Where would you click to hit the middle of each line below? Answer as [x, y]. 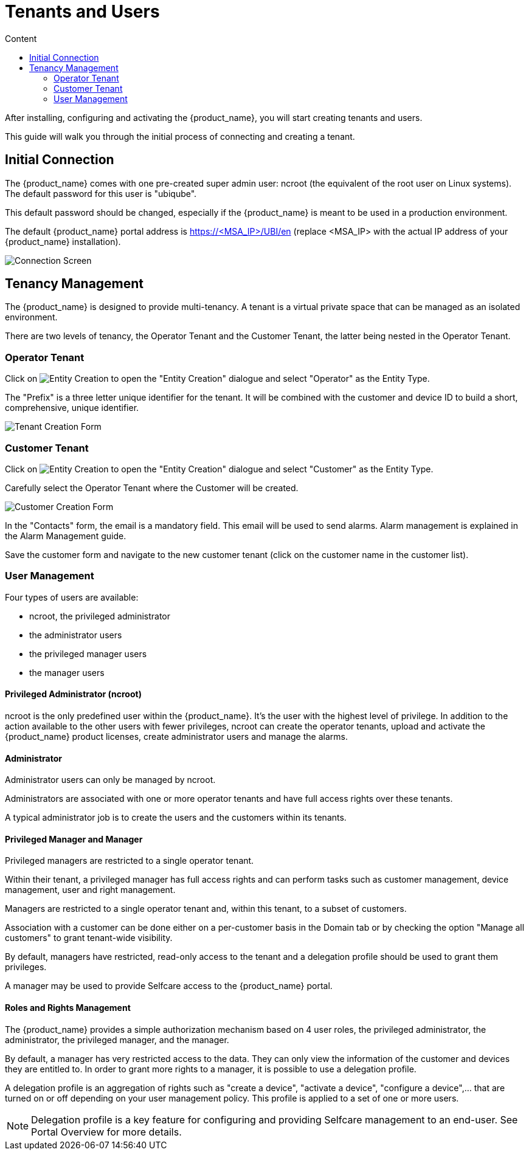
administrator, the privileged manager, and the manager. [117, 1039]
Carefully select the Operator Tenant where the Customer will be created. [152, 488]
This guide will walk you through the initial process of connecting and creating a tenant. [180, 136]
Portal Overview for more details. [106, 1132]
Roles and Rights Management [68, 1007]
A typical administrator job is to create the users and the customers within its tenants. [176, 818]
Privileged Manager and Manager [74, 839]
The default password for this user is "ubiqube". [101, 193]
